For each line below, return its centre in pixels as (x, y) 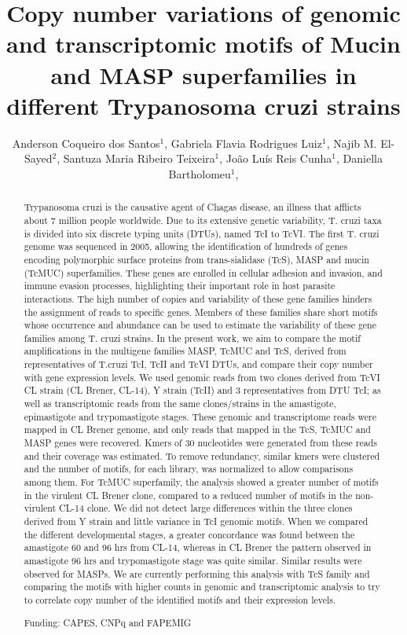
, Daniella (359, 158)
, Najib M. (352, 143)
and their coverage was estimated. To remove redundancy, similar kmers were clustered (202, 455)
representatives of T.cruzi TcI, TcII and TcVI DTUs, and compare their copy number (198, 364)
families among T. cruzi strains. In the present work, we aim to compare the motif (192, 338)
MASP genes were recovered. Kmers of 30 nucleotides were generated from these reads (201, 443)
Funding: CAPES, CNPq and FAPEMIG (108, 622)
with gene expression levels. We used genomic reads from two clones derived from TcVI (202, 377)
